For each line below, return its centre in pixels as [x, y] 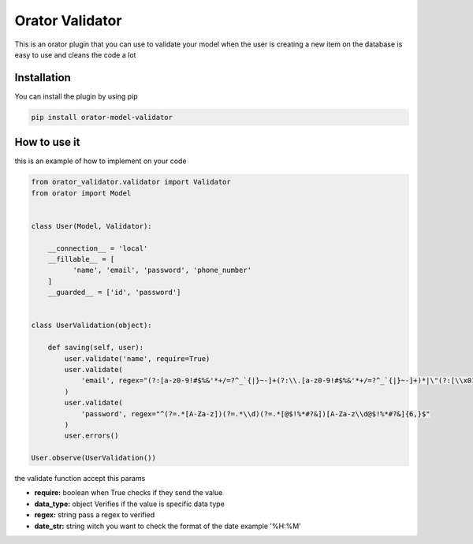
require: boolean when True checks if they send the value [128, 493]
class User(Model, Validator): [92, 226]
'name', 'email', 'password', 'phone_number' [162, 270]
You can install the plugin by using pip [76, 96]
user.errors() [91, 436]
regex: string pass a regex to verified [95, 515]
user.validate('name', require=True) [137, 358]
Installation [43, 78]
